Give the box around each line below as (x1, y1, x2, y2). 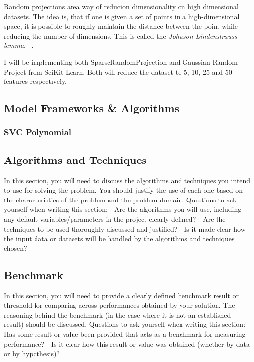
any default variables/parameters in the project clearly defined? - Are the (4, 213, 226, 224)
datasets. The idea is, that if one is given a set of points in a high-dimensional (4, 11, 240, 21)
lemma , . (4, 40, 34, 50)
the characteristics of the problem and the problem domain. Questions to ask (4, 194, 237, 204)
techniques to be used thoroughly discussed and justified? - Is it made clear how (4, 223, 246, 234)
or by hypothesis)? (4, 348, 60, 359)
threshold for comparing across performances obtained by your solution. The (4, 300, 235, 310)
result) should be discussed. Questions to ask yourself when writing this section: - (4, 319, 250, 329)
